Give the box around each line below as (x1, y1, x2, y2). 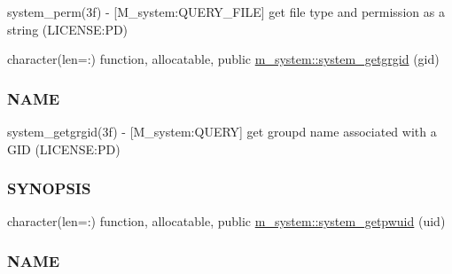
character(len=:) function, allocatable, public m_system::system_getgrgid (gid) (7, 50, 440, 68)
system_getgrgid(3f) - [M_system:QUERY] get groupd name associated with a (7, 122, 437, 140)
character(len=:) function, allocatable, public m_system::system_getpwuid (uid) (7, 212, 446, 231)
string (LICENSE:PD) (7, 20, 129, 38)
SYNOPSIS (7, 177, 91, 200)
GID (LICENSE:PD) (7, 139, 121, 158)
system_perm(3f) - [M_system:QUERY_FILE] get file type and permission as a (7, 3, 445, 20)
